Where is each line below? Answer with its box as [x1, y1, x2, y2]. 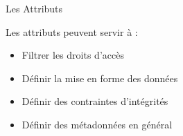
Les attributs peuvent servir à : [6, 24, 138, 39]
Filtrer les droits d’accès [21, 48, 124, 62]
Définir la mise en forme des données [21, 70, 178, 85]
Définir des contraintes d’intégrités [21, 94, 168, 108]
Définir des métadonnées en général [21, 117, 173, 131]
